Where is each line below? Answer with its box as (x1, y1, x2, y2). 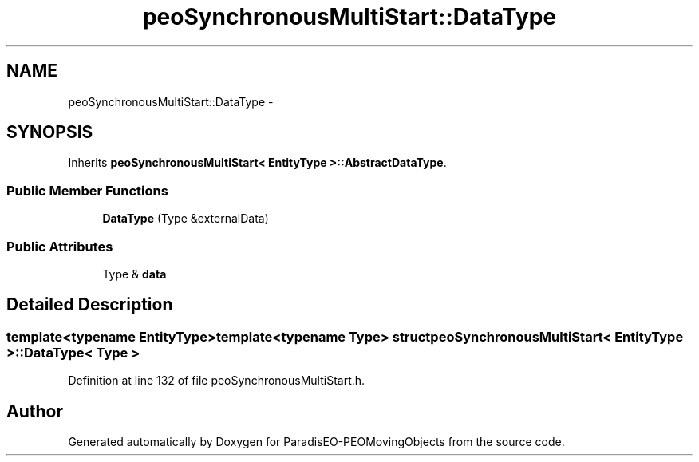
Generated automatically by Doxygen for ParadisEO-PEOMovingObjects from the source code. (68, 435, 565, 448)
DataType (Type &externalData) (102, 211, 269, 226)
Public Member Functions (6, 182, 168, 199)
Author (6, 401, 63, 421)
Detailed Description (6, 294, 173, 315)
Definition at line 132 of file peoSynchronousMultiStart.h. (68, 373, 365, 388)
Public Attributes (6, 238, 113, 255)
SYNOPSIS (6, 122, 93, 143)
